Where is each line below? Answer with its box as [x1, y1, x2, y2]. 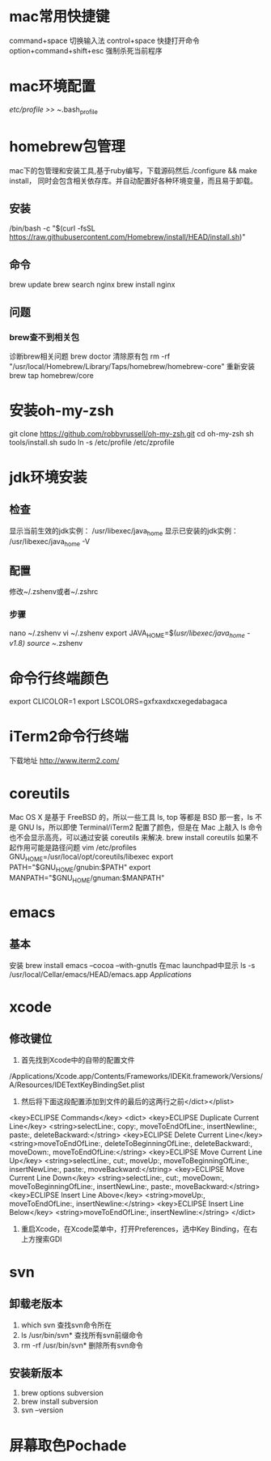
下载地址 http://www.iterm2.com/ [9, 756, 120, 766]
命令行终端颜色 [9, 669, 109, 688]
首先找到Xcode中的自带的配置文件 [20, 1055, 136, 1064]
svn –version [20, 1405, 64, 1415]
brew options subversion [20, 1388, 104, 1398]
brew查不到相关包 [9, 331, 80, 342]
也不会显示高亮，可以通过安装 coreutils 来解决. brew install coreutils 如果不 [9, 833, 259, 843]
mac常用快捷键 [9, 7, 110, 26]
